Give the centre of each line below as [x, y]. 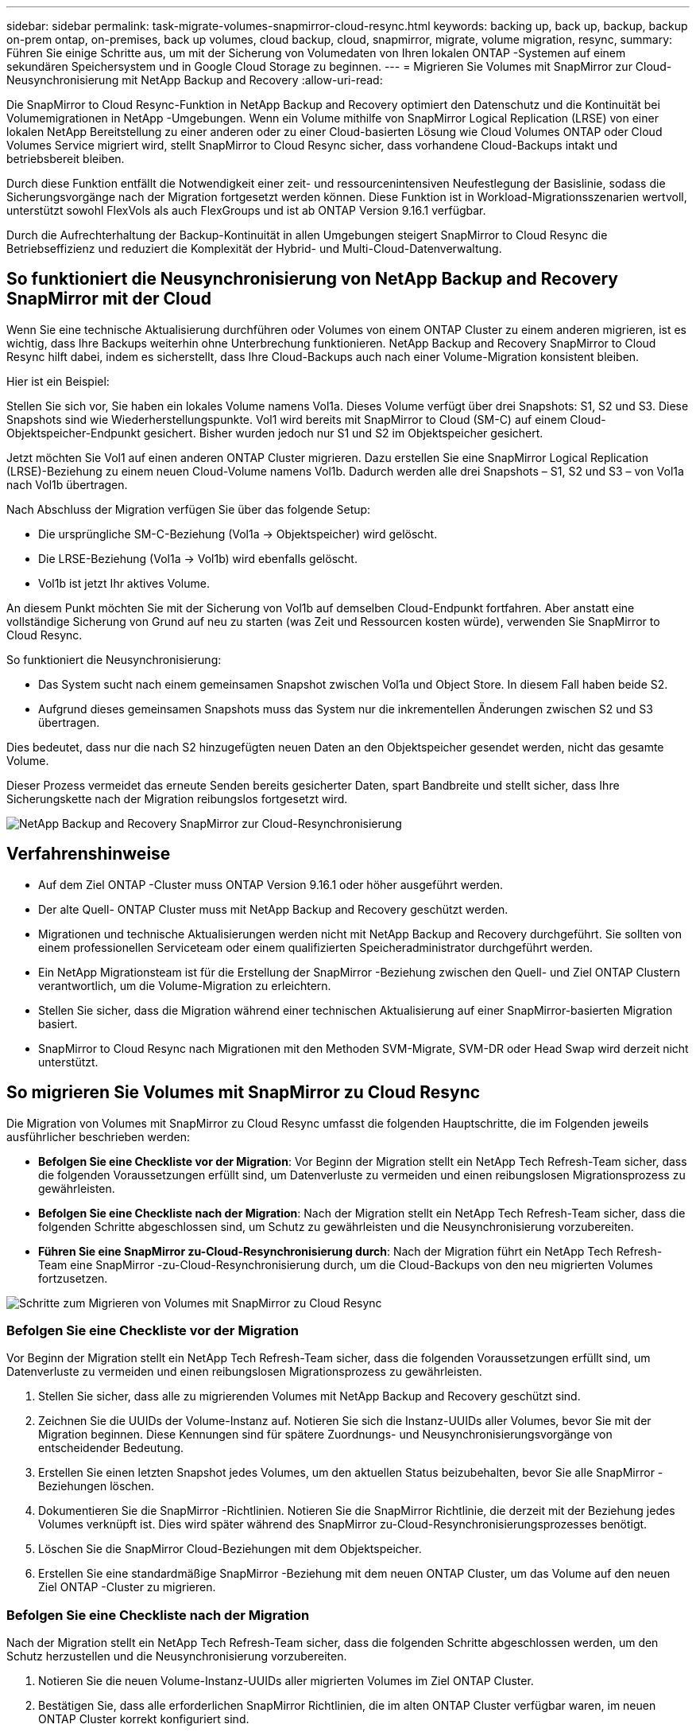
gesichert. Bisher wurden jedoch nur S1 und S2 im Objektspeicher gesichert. [343, 433]
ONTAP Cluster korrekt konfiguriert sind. [144, 1719]
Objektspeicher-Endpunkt [73, 433]
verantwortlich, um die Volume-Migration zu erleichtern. [185, 985]
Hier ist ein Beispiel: [58, 381]
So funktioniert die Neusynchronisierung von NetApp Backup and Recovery [312, 279]
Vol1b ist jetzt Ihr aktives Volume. [124, 583]
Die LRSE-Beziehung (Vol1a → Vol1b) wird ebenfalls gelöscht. [198, 558]
